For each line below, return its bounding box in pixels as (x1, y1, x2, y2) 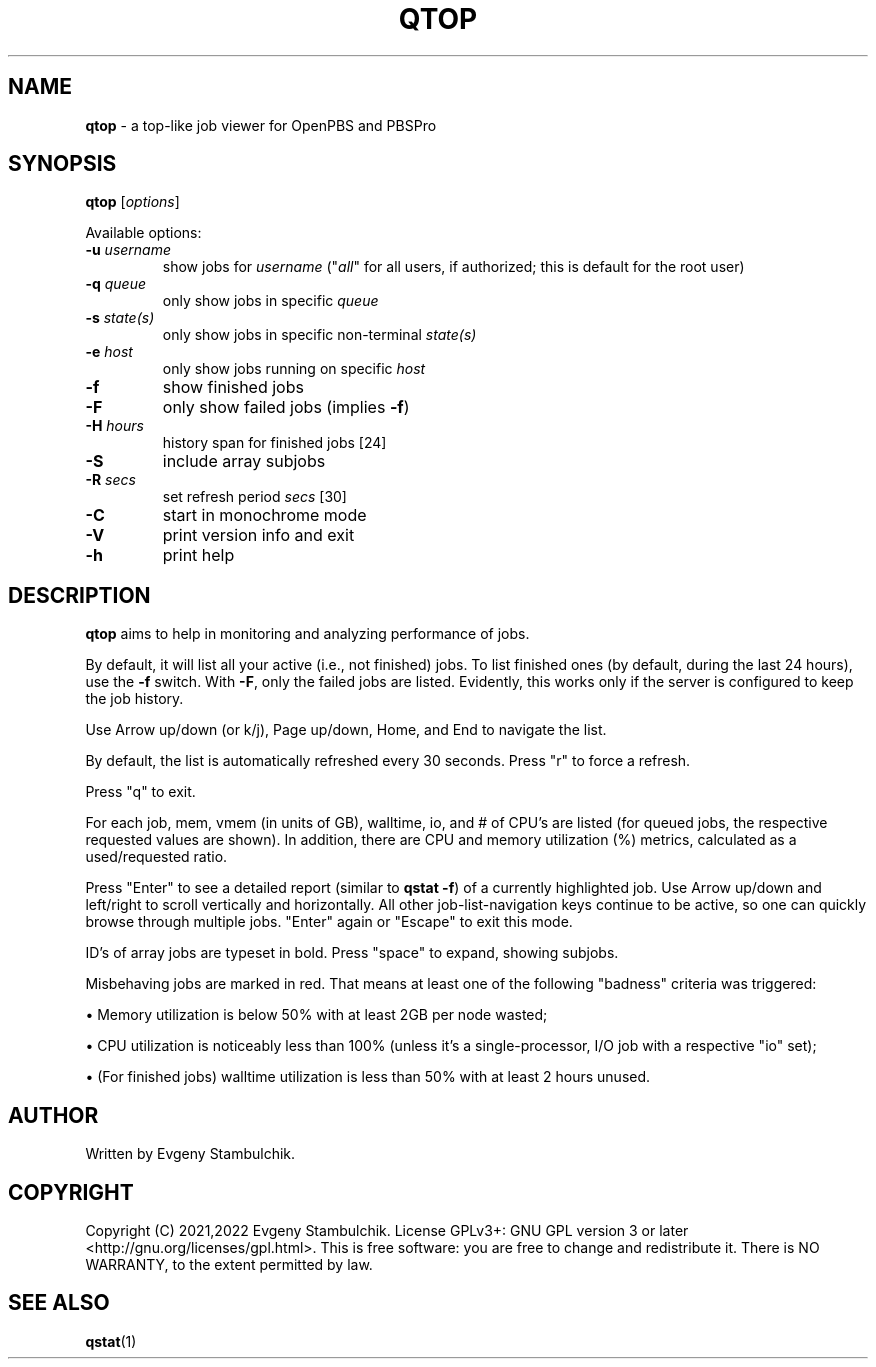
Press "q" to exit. (85, 783, 196, 801)
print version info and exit (162, 525, 355, 546)
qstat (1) (85, 1332, 137, 1350)
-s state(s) (85, 309, 155, 327)
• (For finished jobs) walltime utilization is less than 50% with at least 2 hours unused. (85, 1068, 651, 1086)
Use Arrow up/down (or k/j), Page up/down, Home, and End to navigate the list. (85, 721, 607, 739)
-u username (85, 241, 172, 259)
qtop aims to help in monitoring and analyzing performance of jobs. (85, 625, 530, 643)
